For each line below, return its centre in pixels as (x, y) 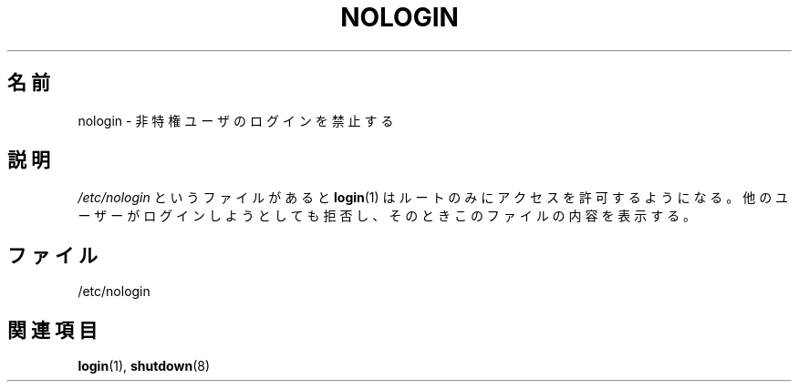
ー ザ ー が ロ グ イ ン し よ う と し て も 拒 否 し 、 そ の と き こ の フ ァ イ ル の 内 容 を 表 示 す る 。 (387, 216)
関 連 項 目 (52, 330)
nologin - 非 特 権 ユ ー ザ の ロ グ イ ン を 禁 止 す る (236, 120)
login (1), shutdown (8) (144, 366)
